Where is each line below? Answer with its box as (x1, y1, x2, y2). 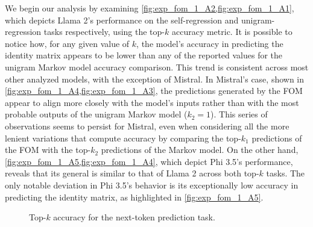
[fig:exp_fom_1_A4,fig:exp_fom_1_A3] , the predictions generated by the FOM (5, 84, 303, 97)
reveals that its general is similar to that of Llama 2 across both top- (5, 167, 259, 179)
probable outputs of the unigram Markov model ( (5, 108, 188, 120)
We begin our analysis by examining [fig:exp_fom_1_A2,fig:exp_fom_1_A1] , (5, 2, 294, 14)
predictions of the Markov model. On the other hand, (101, 143, 299, 156)
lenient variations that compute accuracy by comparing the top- (5, 131, 241, 144)
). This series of (210, 108, 268, 120)
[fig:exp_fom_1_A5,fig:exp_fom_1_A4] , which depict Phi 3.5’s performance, (5, 155, 293, 167)
